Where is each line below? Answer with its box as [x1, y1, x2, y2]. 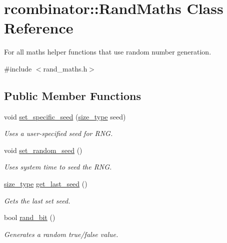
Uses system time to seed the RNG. [4, 161, 112, 172]
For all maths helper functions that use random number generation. [4, 46, 211, 57]
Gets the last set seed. [4, 195, 70, 205]
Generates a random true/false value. [4, 228, 118, 239]
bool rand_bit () [4, 212, 55, 222]
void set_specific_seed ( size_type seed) [4, 111, 126, 121]
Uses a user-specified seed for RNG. [4, 128, 113, 138]
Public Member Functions [4, 87, 141, 103]
